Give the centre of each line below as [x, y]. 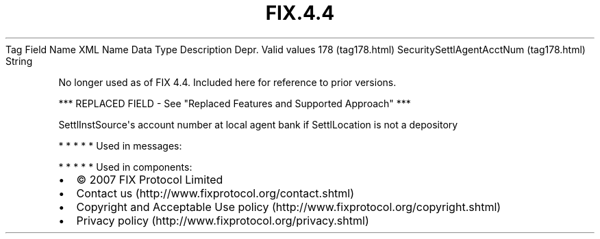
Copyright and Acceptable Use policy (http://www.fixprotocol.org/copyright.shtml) [289, 207]
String [19, 61]
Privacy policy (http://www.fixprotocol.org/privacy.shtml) [223, 220]
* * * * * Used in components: [125, 167]
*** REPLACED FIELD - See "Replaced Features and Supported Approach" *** [235, 103]
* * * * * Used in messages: [120, 145]
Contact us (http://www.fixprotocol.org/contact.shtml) [215, 193]
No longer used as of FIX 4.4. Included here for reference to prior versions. [227, 82]
